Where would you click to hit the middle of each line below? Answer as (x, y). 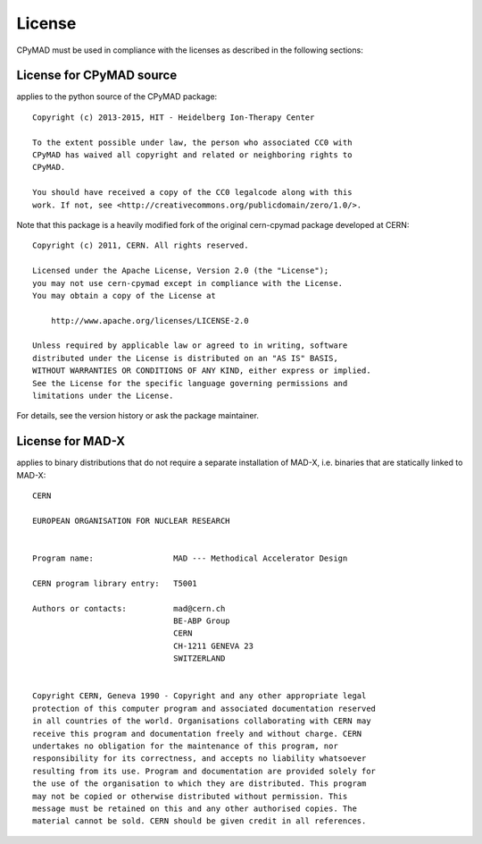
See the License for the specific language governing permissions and (190, 383)
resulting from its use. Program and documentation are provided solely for (204, 771)
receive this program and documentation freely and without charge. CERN (197, 734)
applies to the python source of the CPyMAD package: (117, 97)
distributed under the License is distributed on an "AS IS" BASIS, (185, 358)
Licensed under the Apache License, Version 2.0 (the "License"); (181, 271)
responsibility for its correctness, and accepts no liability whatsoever (199, 759)
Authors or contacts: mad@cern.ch (129, 608)
